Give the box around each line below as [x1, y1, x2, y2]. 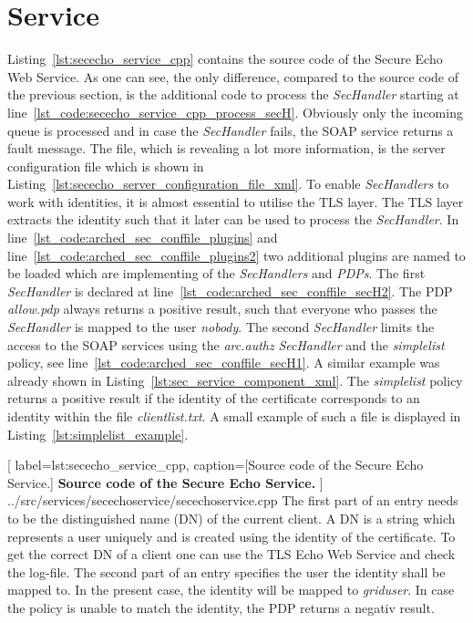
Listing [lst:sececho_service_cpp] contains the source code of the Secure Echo [7, 49, 443, 68]
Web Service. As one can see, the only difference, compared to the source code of [7, 67, 458, 86]
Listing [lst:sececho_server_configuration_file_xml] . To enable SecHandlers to [7, 174, 449, 193]
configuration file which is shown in [7, 156, 204, 175]
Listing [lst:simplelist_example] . [7, 424, 189, 443]
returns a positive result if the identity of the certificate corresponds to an [7, 389, 420, 408]
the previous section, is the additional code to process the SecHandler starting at [7, 85, 459, 104]
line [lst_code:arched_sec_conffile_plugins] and [7, 228, 278, 247]
